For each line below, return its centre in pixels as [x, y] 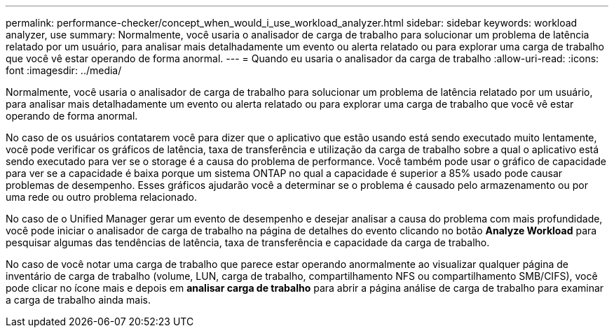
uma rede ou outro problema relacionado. [102, 197]
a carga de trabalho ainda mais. [79, 300]
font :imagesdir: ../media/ [64, 70]
